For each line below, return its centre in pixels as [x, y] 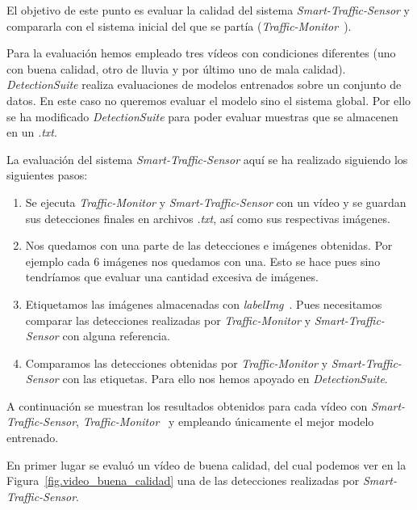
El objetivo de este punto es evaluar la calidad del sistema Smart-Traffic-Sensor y [208, 10]
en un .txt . [32, 132]
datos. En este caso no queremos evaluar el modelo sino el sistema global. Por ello [209, 100]
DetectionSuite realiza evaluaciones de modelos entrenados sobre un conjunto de [204, 84]
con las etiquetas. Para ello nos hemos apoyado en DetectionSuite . [225, 379]
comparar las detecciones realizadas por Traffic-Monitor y [168, 320]
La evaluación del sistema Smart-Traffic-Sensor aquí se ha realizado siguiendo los [207, 159]
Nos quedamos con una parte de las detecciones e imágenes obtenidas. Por [209, 245]
